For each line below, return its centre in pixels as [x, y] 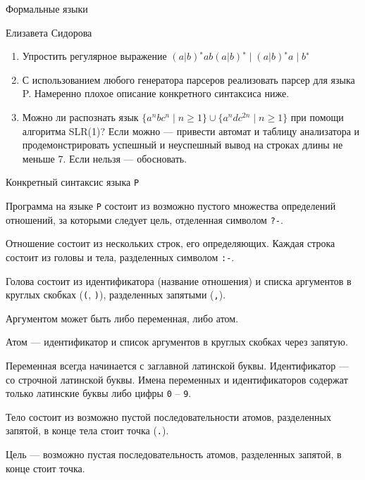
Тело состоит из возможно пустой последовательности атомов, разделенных [168, 416]
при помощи [317, 116]
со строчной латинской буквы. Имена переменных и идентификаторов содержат [177, 379]
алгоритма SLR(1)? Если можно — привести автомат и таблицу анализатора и [191, 131]
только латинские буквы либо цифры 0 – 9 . [99, 393]
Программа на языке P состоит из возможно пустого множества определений [171, 206]
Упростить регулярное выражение [94, 56]
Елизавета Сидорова [49, 32]
